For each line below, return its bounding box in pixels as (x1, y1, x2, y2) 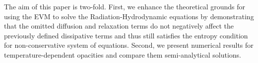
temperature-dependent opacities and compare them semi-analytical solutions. (4, 49, 241, 60)
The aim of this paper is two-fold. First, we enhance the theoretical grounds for (4, 1, 246, 11)
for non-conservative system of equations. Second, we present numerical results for (4, 40, 254, 50)
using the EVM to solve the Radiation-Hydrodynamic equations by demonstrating (4, 11, 254, 21)
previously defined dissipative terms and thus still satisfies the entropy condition (4, 30, 248, 40)
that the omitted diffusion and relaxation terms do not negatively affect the (4, 21, 234, 31)
